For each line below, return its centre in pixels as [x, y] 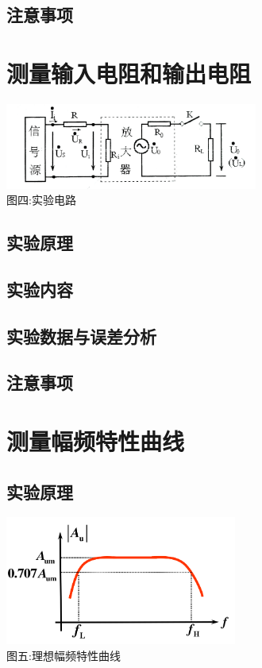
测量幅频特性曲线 [96, 441]
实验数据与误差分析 [81, 336]
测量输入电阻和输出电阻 [129, 73]
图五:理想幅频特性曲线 [64, 656]
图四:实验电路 [41, 200]
